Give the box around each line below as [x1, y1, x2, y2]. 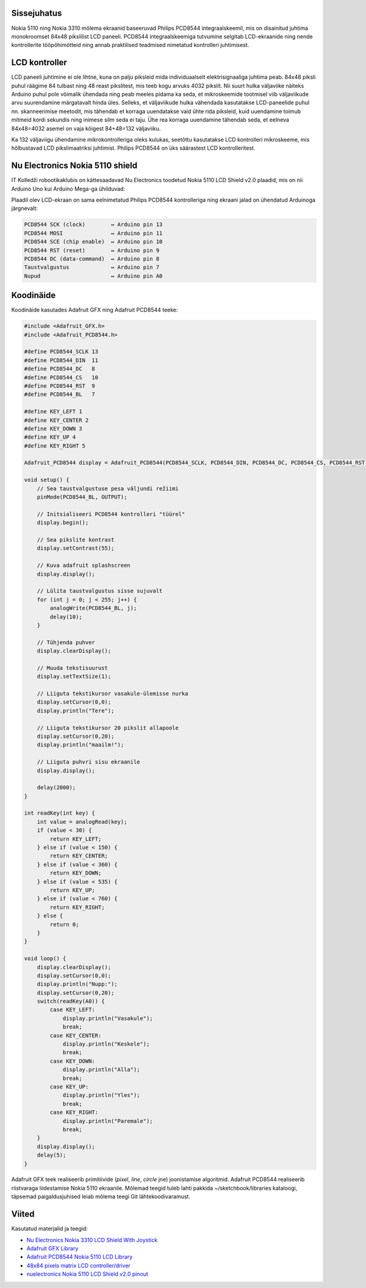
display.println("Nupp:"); [37, 981, 118, 988]
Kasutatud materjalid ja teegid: [11, 1225, 88, 1232]
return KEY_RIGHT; [49, 904, 105, 911]
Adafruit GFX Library [26, 1245, 79, 1252]
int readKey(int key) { [24, 810, 96, 817]
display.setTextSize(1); [37, 673, 112, 680]
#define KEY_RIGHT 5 [24, 442, 85, 449]
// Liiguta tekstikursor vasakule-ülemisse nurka [37, 690, 188, 697]
